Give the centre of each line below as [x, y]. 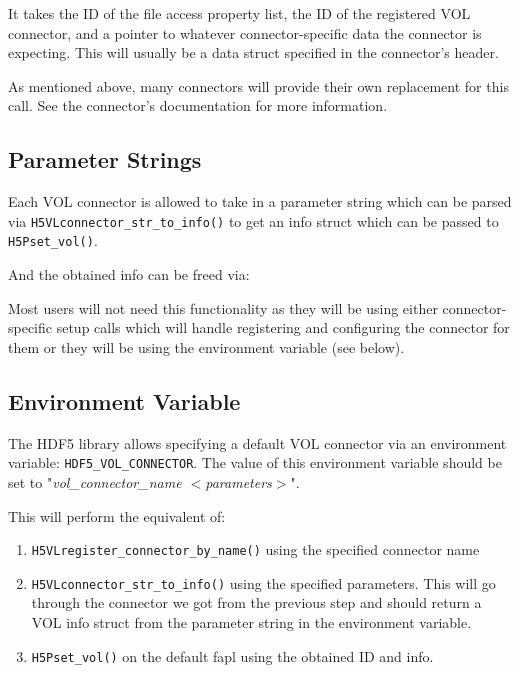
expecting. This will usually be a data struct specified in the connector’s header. [253, 52]
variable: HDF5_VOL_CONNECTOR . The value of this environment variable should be [255, 462]
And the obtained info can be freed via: [129, 274]
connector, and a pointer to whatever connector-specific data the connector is [245, 32]
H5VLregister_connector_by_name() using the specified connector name [255, 549]
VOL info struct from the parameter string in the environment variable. [251, 622]
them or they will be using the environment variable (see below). [206, 346]
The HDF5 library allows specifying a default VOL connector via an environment [257, 442]
